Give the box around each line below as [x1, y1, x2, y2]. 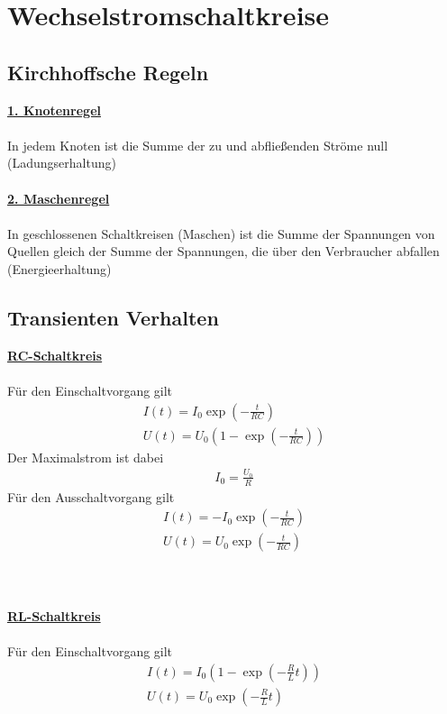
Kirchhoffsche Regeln [7, 58, 209, 86]
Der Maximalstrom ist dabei [7, 447, 164, 466]
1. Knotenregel [7, 100, 101, 119]
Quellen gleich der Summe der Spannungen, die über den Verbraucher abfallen [7, 242, 440, 261]
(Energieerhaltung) [7, 259, 112, 278]
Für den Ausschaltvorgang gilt [7, 487, 175, 506]
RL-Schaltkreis [7, 607, 101, 626]
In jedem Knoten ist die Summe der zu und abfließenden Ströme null [7, 135, 388, 154]
